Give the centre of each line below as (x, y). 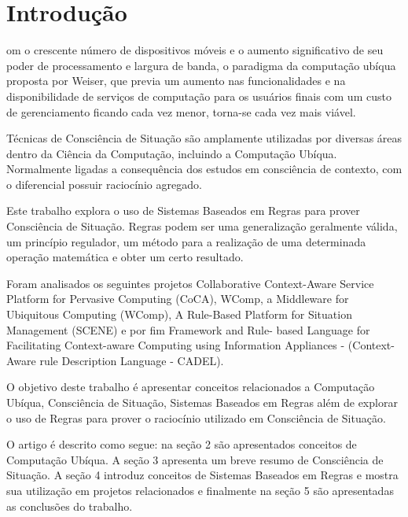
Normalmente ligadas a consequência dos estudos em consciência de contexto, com (204, 169)
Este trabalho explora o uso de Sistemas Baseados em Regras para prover (183, 210)
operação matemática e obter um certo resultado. (125, 257)
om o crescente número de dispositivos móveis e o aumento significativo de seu (195, 50)
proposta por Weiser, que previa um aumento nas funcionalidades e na (176, 81)
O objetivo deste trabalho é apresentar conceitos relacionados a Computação (191, 387)
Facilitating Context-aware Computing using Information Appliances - (176, 345)
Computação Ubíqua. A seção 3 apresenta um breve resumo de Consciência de (195, 459)
